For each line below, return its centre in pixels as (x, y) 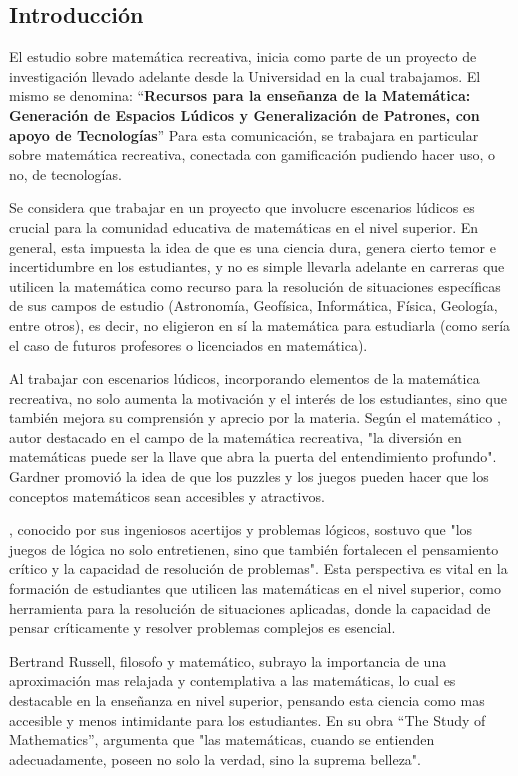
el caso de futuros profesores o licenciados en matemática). (188, 344)
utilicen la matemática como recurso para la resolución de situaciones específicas (255, 285)
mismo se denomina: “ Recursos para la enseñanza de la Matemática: (240, 95)
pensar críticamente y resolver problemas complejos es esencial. (202, 627)
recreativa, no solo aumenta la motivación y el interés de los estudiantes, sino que (258, 397)
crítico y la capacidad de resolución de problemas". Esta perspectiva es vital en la (258, 568)
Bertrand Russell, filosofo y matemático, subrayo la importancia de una (228, 660)
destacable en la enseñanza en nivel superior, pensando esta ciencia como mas (247, 700)
